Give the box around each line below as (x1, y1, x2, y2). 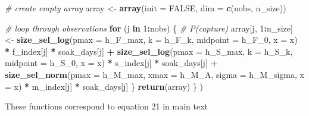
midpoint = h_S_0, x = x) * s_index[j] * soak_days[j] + (5, 57, 218, 69)
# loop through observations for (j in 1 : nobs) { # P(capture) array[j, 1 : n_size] (5, 21, 293, 34)
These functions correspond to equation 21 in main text (5, 100, 208, 112)
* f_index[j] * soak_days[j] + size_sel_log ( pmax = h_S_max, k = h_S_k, (5, 45, 293, 57)
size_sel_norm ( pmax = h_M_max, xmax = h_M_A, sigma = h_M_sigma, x (5, 68, 304, 80)
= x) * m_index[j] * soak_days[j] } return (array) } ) (5, 80, 204, 92)
